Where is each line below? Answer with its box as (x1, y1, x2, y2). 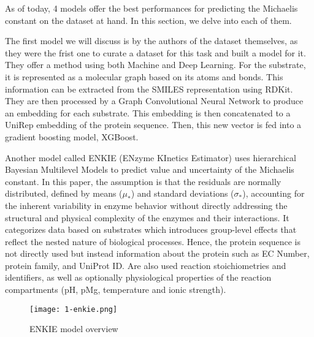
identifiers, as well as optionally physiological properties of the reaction (5, 271, 272, 284)
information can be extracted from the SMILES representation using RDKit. (5, 82, 293, 95)
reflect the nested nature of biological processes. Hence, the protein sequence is (5, 235, 301, 248)
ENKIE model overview (29, 322, 118, 335)
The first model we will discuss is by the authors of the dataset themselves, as (5, 34, 298, 47)
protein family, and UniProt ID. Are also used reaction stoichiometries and (5, 259, 286, 271)
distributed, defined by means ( (5, 187, 123, 200)
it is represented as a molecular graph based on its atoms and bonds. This (5, 70, 283, 83)
